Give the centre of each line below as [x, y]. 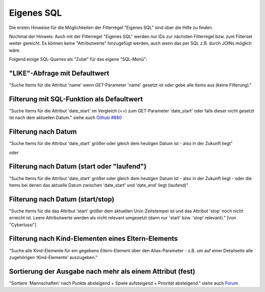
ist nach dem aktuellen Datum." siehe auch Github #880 [66, 117]
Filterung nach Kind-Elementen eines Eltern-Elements [93, 239]
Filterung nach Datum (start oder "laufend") [78, 166]
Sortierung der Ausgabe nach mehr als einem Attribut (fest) [102, 271]
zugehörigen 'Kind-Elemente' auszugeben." [53, 257]
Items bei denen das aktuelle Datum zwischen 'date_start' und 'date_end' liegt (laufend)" [99, 185]
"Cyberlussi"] [23, 225]
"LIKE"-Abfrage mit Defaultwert [59, 73]
